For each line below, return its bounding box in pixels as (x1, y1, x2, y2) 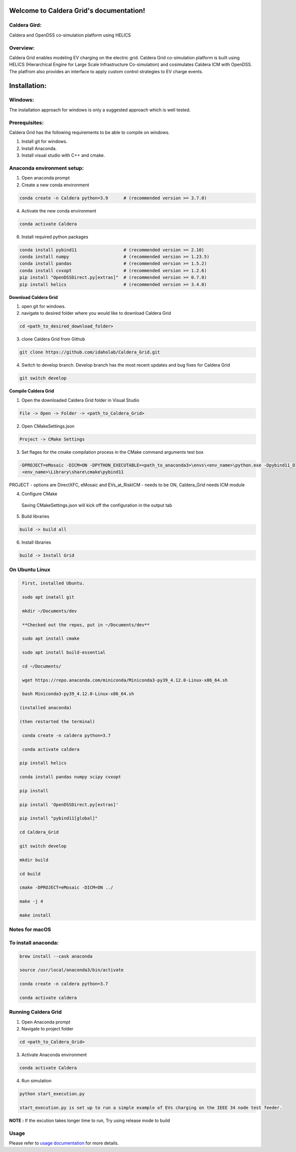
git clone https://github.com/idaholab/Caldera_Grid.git (19, 349, 160, 355)
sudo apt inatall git (22, 594, 74, 600)
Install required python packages (21, 234, 88, 240)
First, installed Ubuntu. (22, 581, 85, 586)
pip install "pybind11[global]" (19, 815, 98, 821)
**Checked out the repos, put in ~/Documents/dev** (22, 622, 150, 628)
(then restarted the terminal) (19, 719, 96, 724)
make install (19, 912, 51, 918)
